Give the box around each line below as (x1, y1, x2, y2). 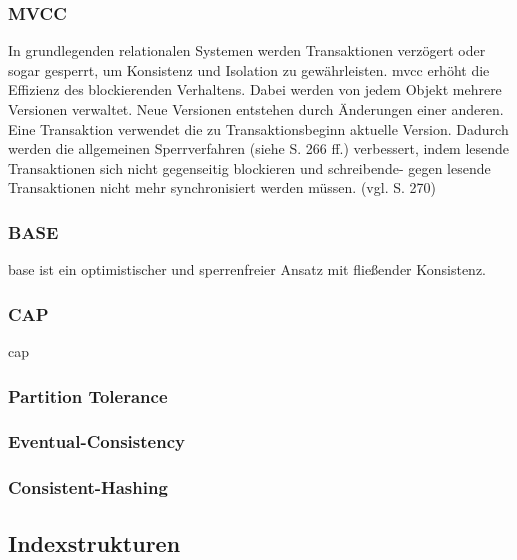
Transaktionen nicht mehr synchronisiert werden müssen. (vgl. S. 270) (8, 177, 436, 198)
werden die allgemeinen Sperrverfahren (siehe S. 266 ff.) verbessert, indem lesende (8, 138, 510, 159)
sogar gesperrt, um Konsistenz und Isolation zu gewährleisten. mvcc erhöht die (8, 59, 490, 80)
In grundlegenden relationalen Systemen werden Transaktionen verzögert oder (8, 40, 486, 61)
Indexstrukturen (8, 527, 181, 558)
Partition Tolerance (8, 383, 168, 408)
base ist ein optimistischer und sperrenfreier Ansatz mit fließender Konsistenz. (8, 259, 487, 280)
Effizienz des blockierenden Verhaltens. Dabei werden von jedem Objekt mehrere (8, 79, 502, 100)
